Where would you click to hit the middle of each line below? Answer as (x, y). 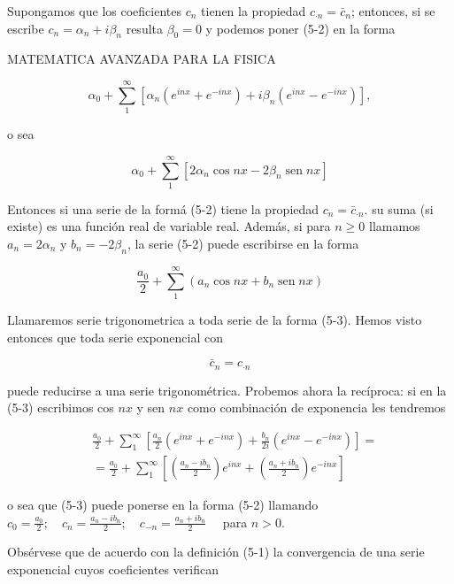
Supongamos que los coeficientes (94, 11)
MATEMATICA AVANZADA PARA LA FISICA (142, 59)
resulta (145, 28)
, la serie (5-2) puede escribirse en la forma (243, 244)
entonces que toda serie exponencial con (115, 337)
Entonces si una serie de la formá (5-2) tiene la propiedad (163, 208)
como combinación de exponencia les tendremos (316, 407)
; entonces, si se (393, 11)
